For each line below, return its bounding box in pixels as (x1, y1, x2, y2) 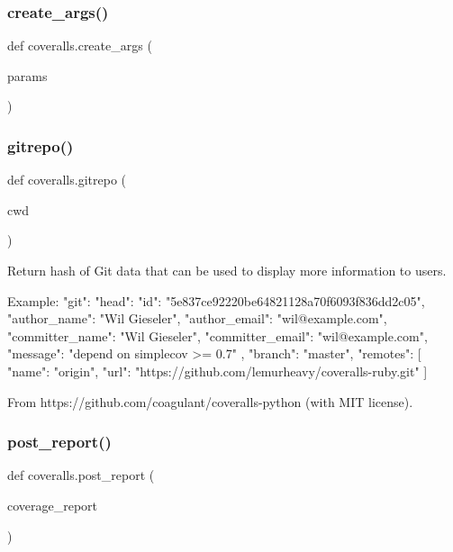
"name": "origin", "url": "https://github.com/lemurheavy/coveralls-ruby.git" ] (7, 361, 428, 380)
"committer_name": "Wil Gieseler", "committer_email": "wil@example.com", (7, 326, 428, 345)
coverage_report (7, 495, 98, 514)
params (7, 66, 48, 85)
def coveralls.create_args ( (7, 36, 152, 55)
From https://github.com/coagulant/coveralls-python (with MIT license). (7, 392, 413, 411)
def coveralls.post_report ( (7, 466, 155, 484)
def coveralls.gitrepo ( (7, 170, 126, 189)
